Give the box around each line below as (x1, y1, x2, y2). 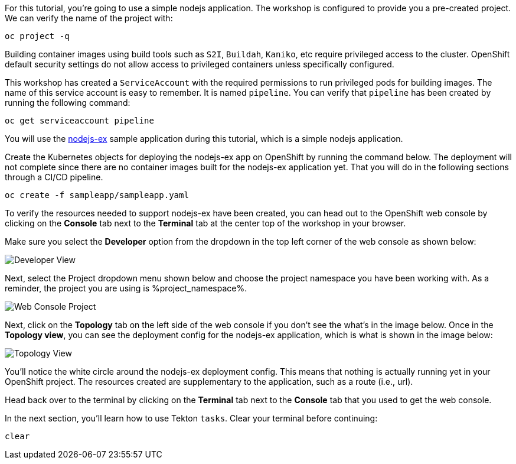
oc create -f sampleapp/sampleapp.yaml (5, 190, 189, 200)
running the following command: (5, 98, 130, 108)
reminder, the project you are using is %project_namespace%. (5, 283, 247, 293)
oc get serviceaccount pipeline (5, 116, 154, 125)
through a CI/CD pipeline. (5, 172, 103, 182)
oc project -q (5, 31, 70, 41)
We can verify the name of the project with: (5, 13, 173, 23)
